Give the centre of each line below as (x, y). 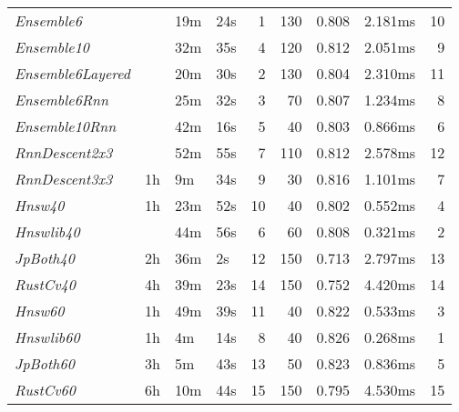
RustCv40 (45, 284)
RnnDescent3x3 (64, 179)
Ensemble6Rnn (62, 100)
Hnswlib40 (47, 231)
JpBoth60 (45, 363)
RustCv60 (45, 390)
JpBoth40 (45, 258)
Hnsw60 (40, 311)
